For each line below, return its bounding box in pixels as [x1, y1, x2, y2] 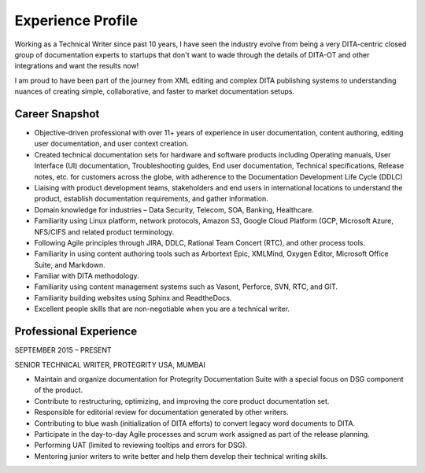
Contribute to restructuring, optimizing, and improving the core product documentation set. [34, 396, 330, 405]
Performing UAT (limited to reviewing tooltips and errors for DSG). [34, 441, 248, 450]
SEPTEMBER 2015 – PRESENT [14, 346, 112, 355]
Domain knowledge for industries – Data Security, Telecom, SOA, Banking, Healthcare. [34, 205, 314, 214]
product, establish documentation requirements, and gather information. [34, 194, 269, 204]
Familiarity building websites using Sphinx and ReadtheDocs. [34, 293, 232, 302]
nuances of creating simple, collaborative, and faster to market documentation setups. [14, 87, 295, 96]
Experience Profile [14, 12, 138, 29]
